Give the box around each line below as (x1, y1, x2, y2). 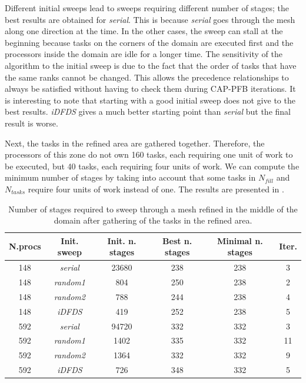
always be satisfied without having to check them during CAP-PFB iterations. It (5, 82, 296, 95)
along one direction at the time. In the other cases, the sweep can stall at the (5, 25, 283, 37)
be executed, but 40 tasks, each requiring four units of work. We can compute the (5, 159, 300, 172)
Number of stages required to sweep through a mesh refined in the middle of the (8, 202, 298, 215)
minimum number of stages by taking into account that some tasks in (5, 171, 256, 184)
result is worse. (5, 116, 58, 129)
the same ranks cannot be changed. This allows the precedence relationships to (5, 71, 289, 83)
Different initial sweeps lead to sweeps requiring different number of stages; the (5, 2, 290, 14)
